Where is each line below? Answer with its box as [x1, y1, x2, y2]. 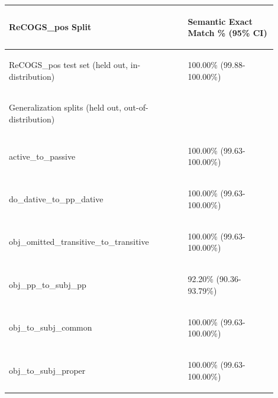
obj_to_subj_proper [9, 364, 86, 376]
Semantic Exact [188, 15, 253, 27]
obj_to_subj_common [9, 321, 92, 334]
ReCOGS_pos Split [9, 21, 92, 33]
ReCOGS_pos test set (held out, [9, 58, 128, 70]
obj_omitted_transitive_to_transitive [9, 235, 149, 248]
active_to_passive [9, 150, 76, 162]
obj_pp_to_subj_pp [9, 278, 86, 290]
